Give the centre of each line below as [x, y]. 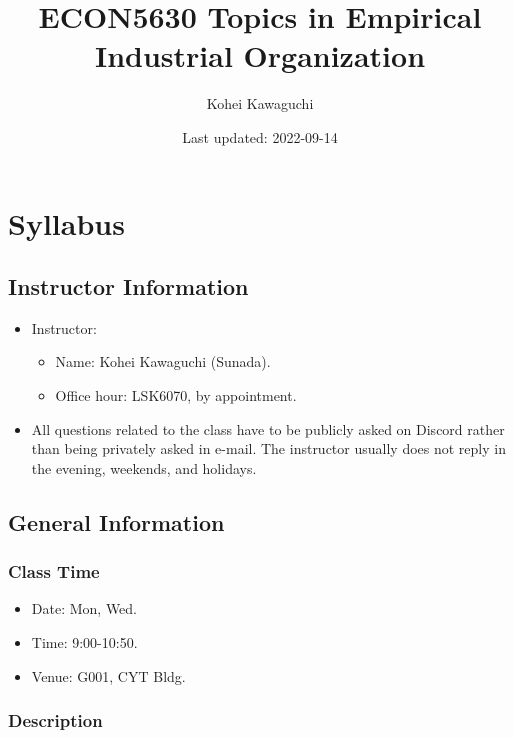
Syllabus [66, 222]
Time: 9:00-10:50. [84, 642]
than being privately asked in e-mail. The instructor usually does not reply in [268, 448]
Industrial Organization [260, 55]
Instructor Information [128, 286]
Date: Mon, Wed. [84, 608]
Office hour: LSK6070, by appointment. [176, 395]
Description [55, 720]
